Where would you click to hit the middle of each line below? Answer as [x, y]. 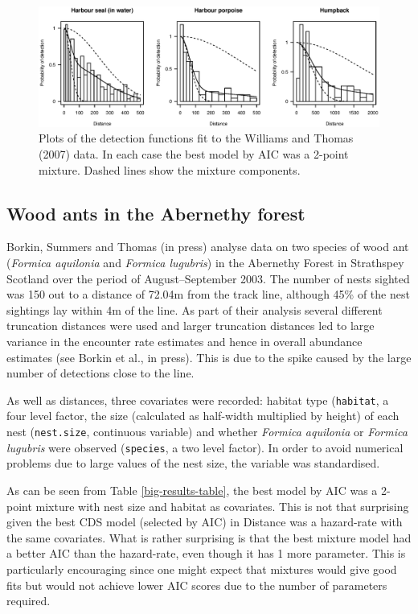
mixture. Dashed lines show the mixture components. [170, 169]
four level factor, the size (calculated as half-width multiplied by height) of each [203, 416]
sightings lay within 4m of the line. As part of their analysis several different [195, 309]
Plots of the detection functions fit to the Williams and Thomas [196, 138]
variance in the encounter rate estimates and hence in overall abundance [184, 342]
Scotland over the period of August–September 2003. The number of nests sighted [208, 278]
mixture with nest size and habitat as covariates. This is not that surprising [222, 506]
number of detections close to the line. [100, 373]
